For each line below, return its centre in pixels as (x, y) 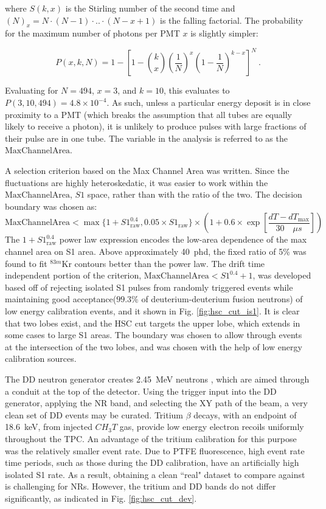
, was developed (282, 275)
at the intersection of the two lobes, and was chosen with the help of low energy (154, 346)
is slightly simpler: (224, 33)
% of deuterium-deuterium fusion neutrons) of (217, 299)
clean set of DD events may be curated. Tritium (94, 414)
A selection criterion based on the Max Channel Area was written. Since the (147, 171)
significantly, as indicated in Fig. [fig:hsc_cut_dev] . (101, 498)
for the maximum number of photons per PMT (92, 33)
